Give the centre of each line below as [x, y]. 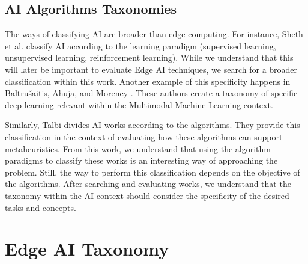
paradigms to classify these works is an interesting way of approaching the [141, 160]
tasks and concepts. [41, 207]
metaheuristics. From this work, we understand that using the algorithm [138, 148]
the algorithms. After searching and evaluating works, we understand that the [148, 184]
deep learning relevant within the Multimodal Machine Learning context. [139, 104]
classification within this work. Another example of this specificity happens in [148, 81]
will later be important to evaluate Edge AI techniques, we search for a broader [151, 69]
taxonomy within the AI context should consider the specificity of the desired [147, 195]
